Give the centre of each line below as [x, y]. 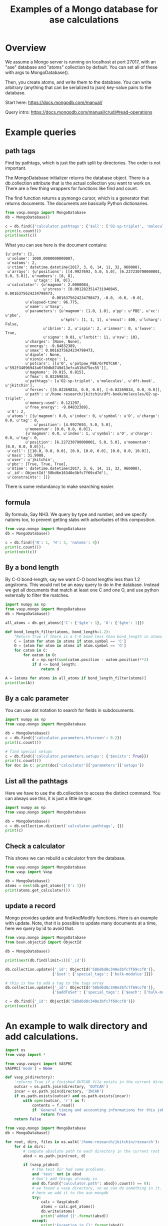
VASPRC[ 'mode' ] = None [29, 1068]
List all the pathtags [37, 781]
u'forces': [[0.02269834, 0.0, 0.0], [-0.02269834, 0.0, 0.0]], [94, 390]
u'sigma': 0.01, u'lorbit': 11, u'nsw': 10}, [91, 337]
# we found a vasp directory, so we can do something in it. [97, 1188]
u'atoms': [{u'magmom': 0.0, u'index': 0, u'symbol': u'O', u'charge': [83, 416]
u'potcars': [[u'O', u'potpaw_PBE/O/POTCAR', [73, 363]
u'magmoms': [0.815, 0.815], [55, 372]
